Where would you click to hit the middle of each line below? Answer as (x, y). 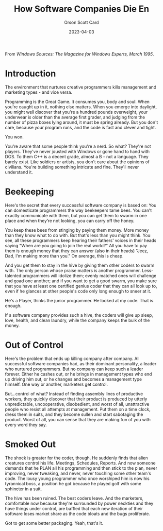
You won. (14, 137)
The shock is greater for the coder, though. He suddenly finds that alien (76, 458)
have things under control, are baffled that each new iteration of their (74, 508)
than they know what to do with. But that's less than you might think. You (78, 235)
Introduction (31, 74)
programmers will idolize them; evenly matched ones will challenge (90, 275)
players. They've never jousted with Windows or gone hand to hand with (77, 151)
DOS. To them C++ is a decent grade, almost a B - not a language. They (77, 156)
